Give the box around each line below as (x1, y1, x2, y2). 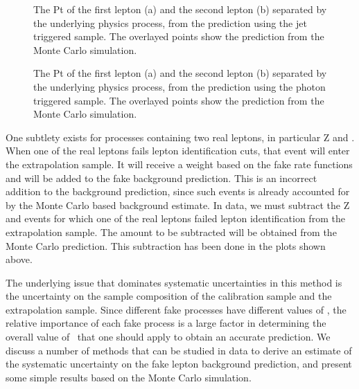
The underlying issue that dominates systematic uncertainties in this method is (6, 275, 342, 289)
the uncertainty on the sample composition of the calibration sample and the (6, 289, 332, 303)
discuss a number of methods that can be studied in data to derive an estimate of (6, 343, 352, 357)
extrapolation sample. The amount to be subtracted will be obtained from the (6, 224, 337, 239)
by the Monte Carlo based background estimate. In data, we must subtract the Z (6, 197, 350, 212)
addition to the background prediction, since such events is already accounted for (6, 184, 350, 199)
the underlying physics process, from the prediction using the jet (33, 15, 307, 30)
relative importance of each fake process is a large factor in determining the (6, 316, 326, 330)
